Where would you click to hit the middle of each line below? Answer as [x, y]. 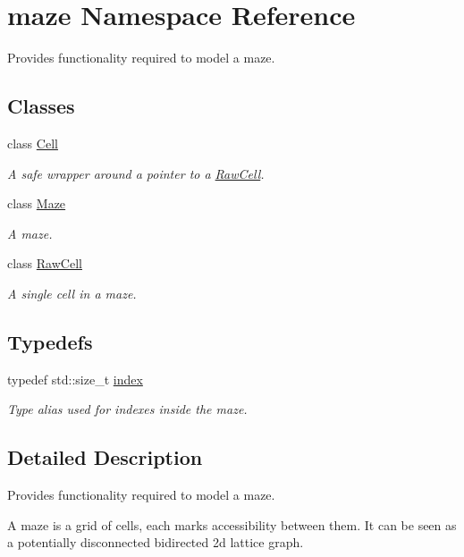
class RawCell [45, 263]
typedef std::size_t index [75, 379]
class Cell [33, 143]
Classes [41, 106]
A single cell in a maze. [72, 293]
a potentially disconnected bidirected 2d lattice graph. [156, 542]
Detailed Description [105, 457]
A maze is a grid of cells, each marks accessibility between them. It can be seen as [232, 524]
